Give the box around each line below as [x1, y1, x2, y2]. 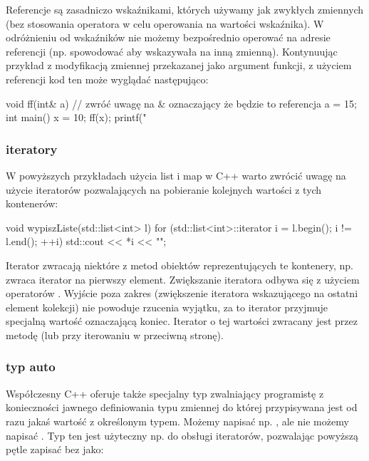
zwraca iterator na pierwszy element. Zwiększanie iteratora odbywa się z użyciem [6, 271, 360, 286]
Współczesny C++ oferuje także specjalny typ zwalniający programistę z [6, 385, 324, 400]
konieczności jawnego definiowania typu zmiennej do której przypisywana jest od [6, 400, 358, 415]
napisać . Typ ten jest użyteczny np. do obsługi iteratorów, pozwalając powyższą [6, 428, 359, 442]
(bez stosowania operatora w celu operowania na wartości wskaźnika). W [6, 16, 324, 31]
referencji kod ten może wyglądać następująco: [6, 71, 209, 86]
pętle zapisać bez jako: [6, 442, 104, 457]
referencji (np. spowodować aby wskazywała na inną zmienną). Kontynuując [6, 43, 338, 58]
